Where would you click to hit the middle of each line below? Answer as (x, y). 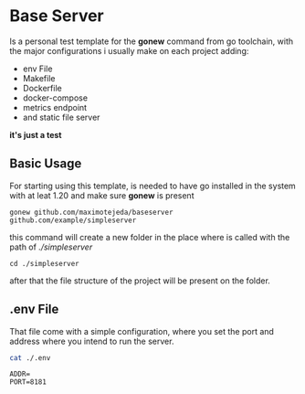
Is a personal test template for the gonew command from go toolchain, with (152, 41)
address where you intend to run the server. (92, 341)
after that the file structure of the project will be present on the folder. (140, 281)
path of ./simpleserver (51, 247)
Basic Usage (46, 164)
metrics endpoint (55, 107)
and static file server (61, 117)
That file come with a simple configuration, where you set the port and (142, 331)
